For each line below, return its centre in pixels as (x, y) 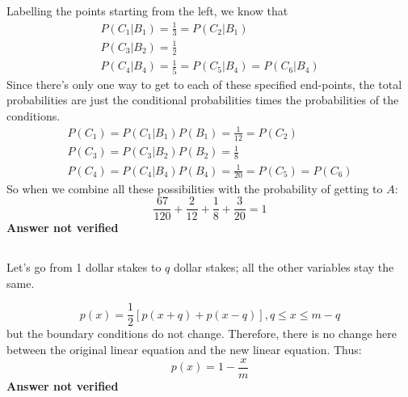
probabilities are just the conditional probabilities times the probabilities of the (203, 100)
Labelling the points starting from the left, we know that (147, 11)
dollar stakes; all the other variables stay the (284, 267)
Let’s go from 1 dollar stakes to (84, 267)
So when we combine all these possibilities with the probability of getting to (195, 188)
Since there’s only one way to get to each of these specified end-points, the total (204, 84)
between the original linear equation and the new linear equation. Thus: (184, 349)
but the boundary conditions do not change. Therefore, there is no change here (202, 334)
